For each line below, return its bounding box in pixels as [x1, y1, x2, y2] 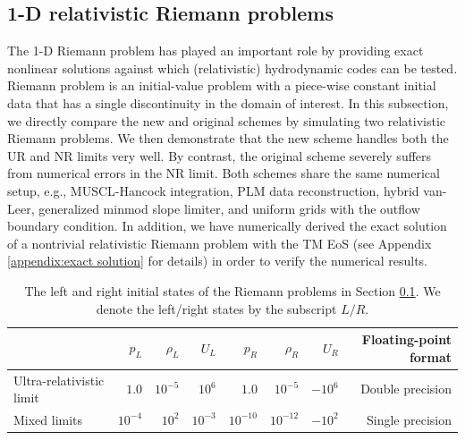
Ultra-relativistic [13, 370, 105, 389]
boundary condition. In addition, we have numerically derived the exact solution [7, 216, 447, 235]
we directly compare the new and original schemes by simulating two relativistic [7, 111, 446, 130]
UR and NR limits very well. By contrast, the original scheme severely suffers [7, 146, 432, 165]
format [409, 347, 452, 366]
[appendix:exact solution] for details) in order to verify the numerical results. [7, 251, 427, 270]
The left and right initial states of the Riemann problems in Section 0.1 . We [24, 281, 441, 300]
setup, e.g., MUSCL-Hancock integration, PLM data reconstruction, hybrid [7, 181, 419, 199]
